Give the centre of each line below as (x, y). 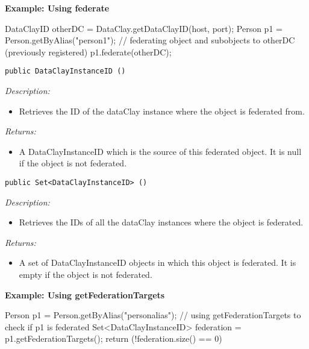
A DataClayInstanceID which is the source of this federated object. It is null (160, 151)
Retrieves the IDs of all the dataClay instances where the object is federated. (161, 222)
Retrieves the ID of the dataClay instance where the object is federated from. (162, 111)
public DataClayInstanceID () (65, 71)
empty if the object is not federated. (86, 275)
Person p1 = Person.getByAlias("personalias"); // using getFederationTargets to (153, 315)
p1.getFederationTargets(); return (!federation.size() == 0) (114, 338)
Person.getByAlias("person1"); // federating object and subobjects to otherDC (150, 40)
